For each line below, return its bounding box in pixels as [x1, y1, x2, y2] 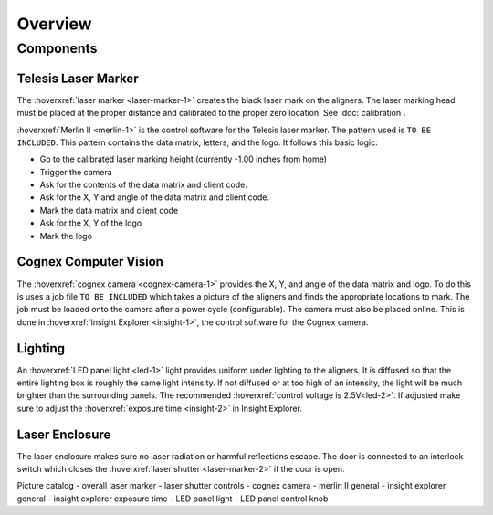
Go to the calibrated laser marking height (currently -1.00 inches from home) [39, 153, 328, 164]
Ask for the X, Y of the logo [39, 217, 142, 228]
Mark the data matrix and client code [39, 205, 179, 215]
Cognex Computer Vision [16, 254, 164, 269]
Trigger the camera [39, 166, 113, 177]
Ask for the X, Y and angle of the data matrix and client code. [39, 192, 269, 203]
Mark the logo [39, 230, 93, 241]
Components [16, 40, 98, 57]
